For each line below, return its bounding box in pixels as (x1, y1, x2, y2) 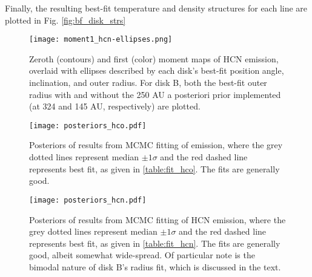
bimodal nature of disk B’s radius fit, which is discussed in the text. (29, 260, 281, 273)
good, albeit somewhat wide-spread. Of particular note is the (29, 249, 255, 261)
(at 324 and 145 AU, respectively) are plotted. (29, 100, 201, 112)
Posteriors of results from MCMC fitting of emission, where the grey (29, 138, 283, 151)
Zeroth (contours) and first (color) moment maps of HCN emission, (29, 52, 279, 65)
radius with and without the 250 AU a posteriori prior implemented (29, 88, 281, 100)
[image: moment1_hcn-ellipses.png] (29, 35, 173, 44)
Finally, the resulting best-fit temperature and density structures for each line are (5, 2, 308, 14)
